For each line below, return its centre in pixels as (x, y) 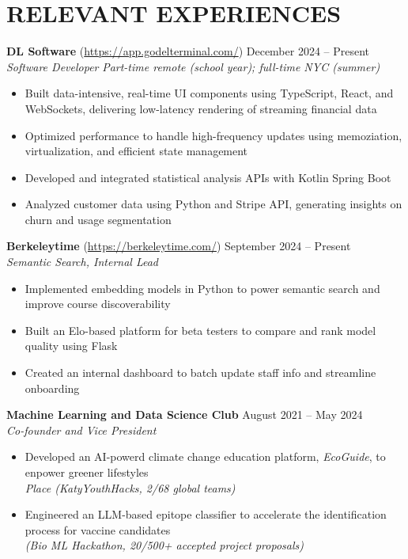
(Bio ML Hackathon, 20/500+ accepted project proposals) (164, 545)
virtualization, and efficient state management (136, 151)
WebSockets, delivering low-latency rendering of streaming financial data (201, 108)
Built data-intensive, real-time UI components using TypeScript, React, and (209, 93)
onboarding (52, 388)
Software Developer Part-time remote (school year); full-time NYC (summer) (193, 66)
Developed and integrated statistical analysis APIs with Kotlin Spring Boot (208, 177)
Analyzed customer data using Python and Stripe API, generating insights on (213, 204)
